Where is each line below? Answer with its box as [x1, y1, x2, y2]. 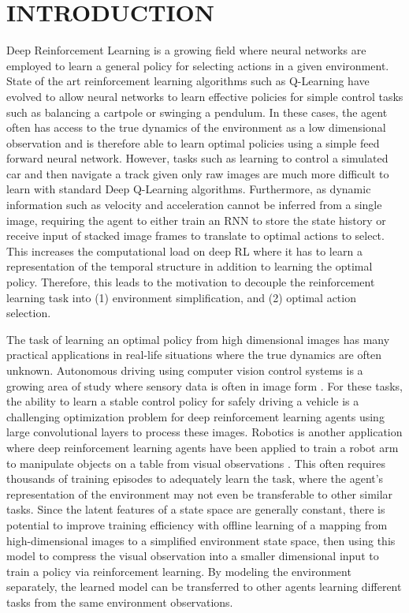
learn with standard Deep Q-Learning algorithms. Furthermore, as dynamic [6, 181, 371, 197]
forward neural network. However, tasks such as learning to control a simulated [6, 150, 389, 166]
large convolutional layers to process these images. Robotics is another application [6, 424, 403, 440]
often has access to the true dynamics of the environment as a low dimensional [6, 119, 386, 136]
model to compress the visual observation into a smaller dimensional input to [6, 548, 379, 564]
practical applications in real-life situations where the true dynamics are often [6, 346, 382, 363]
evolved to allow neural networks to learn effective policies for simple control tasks [6, 88, 403, 104]
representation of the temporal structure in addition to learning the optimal [6, 258, 373, 275]
